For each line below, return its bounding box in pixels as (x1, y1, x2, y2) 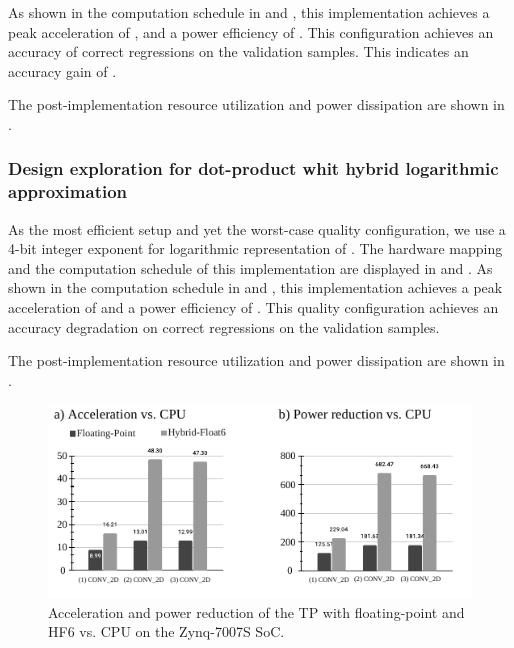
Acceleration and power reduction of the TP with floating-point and (48, 601, 465, 622)
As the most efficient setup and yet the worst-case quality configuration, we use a (8, 218, 506, 239)
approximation (8, 179, 128, 204)
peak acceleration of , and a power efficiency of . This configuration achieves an (8, 21, 494, 42)
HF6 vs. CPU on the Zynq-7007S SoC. (48, 621, 285, 642)
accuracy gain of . (8, 60, 117, 81)
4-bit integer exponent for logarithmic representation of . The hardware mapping (8, 238, 503, 259)
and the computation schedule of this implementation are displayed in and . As (8, 257, 493, 278)
